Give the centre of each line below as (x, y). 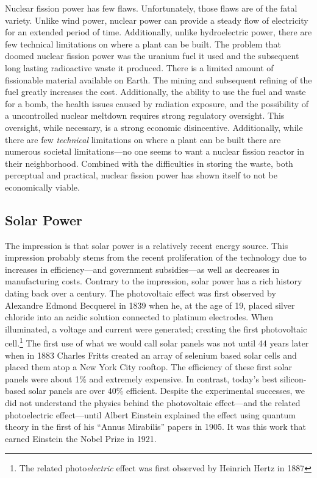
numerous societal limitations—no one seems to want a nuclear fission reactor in (155, 151)
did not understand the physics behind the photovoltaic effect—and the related (153, 403)
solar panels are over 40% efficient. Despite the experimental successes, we (167, 391)
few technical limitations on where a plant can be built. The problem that (143, 44)
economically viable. (42, 187)
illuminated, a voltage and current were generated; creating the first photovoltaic (156, 329)
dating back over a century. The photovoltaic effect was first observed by (141, 293)
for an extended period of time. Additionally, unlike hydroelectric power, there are (158, 32)
